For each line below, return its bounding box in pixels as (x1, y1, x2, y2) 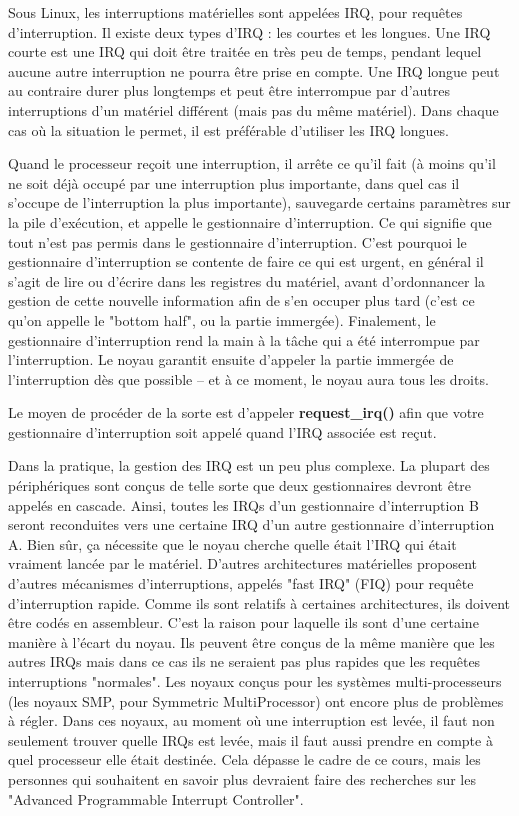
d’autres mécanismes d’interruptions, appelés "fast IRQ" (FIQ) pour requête (8, 573, 474, 594)
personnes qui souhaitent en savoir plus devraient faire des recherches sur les (8, 768, 476, 789)
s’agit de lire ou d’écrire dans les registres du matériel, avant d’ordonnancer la (8, 270, 486, 291)
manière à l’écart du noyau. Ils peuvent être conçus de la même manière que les (8, 631, 495, 652)
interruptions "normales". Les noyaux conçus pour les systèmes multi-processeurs (8, 671, 502, 691)
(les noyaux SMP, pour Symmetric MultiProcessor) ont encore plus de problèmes (8, 690, 504, 711)
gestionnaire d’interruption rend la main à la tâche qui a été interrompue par (8, 329, 480, 350)
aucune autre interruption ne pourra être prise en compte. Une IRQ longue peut (8, 60, 500, 81)
